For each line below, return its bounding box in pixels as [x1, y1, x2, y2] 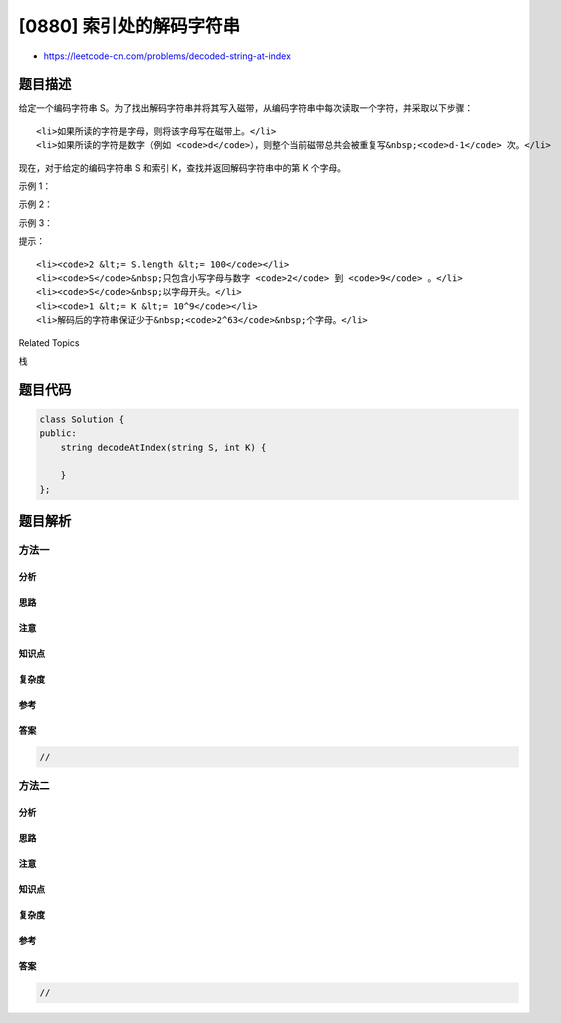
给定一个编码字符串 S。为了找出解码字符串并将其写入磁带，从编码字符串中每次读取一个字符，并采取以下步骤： [18, 102, 474, 114]
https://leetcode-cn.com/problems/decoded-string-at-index [43, 50, 292, 62]
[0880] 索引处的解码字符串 [18, 15, 240, 37]
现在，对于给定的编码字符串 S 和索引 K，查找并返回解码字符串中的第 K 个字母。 [18, 161, 347, 174]
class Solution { [39, 413, 125, 425]
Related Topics [18, 336, 80, 349]
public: [39, 428, 77, 439]
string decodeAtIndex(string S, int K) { [60, 441, 267, 453]
